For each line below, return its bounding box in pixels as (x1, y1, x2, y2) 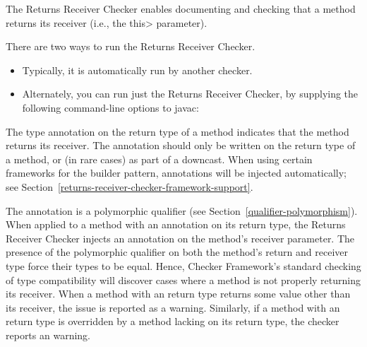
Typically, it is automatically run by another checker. (22, 62, 253, 77)
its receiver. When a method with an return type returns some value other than (6, 286, 351, 301)
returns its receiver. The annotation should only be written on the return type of (6, 138, 356, 153)
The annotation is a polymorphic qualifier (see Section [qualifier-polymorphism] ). (6, 203, 358, 218)
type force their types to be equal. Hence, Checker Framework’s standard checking (6, 258, 361, 273)
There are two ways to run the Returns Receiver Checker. (6, 39, 255, 54)
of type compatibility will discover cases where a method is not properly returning (6, 272, 361, 287)
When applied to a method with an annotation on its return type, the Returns (6, 217, 346, 232)
